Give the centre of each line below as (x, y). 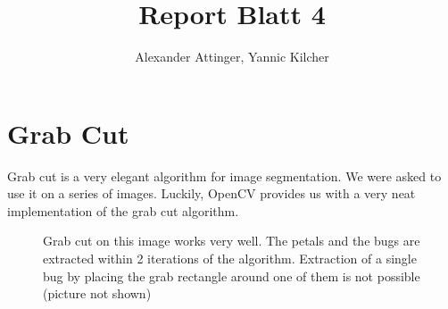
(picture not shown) (97, 293)
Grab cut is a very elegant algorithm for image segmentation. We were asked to (224, 175)
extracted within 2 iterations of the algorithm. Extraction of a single (230, 259)
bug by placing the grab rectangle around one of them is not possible (232, 276)
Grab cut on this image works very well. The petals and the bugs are (232, 241)
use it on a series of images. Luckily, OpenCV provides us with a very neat (212, 193)
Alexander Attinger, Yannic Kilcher (232, 57)
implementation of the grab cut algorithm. (123, 210)
